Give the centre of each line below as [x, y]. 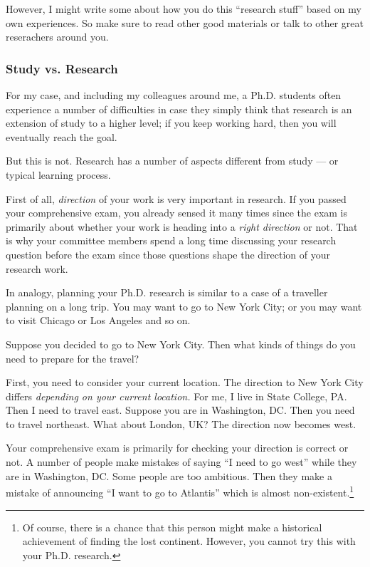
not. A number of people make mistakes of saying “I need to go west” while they [181, 462]
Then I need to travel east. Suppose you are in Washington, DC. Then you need [180, 410]
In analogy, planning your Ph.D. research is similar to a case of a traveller [167, 292]
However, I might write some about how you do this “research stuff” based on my [184, 9]
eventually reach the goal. [62, 136]
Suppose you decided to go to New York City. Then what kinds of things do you [181, 344]
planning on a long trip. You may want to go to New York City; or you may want [184, 306]
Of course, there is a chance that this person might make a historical [172, 527]
